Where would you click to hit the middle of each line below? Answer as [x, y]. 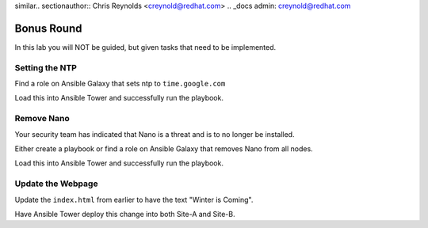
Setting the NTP [46, 67]
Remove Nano [42, 119]
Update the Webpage [56, 184]
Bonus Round [48, 28]
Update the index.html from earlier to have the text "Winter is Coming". [134, 199]
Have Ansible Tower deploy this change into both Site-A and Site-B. [125, 214]
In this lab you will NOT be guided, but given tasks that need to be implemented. [145, 47]
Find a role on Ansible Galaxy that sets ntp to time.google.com [120, 84]
